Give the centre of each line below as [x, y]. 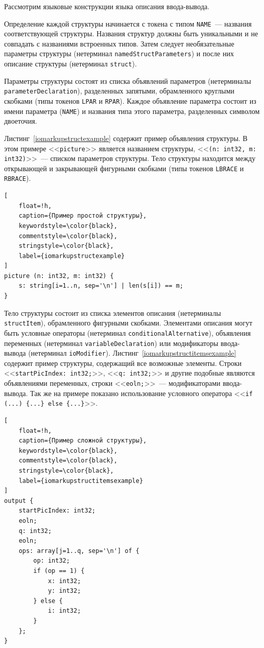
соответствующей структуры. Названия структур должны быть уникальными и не [131, 33]
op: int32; [52, 561]
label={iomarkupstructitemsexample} [81, 481]
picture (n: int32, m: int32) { [59, 276]
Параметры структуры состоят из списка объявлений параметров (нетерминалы [128, 80]
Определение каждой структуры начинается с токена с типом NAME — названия [128, 23]
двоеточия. [21, 121]
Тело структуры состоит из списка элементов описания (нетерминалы [113, 313]
